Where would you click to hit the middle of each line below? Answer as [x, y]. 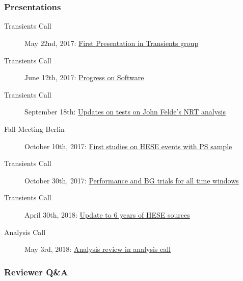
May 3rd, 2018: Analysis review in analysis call [98, 249]
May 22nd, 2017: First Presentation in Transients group [112, 43]
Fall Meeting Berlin [34, 129]
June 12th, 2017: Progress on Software [84, 77]
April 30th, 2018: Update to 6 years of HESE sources [107, 215]
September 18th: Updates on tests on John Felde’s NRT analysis [125, 112]
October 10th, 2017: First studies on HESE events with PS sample [128, 146]
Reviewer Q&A [36, 272]
